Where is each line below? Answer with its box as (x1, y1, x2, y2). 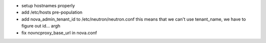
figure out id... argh (21, 23, 61, 29)
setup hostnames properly (21, 3, 75, 8)
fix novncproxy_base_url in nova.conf (21, 29, 97, 36)
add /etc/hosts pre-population (21, 10, 83, 15)
